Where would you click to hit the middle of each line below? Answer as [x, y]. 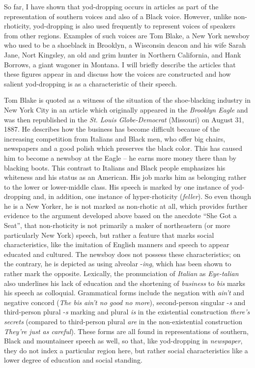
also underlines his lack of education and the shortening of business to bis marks [125, 283]
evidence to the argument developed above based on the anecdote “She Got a [120, 215]
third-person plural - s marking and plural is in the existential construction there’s [127, 312]
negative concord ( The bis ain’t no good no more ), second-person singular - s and [125, 302]
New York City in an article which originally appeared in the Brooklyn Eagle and [126, 109]
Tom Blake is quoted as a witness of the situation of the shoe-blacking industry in [127, 100]
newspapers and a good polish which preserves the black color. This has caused [123, 148]
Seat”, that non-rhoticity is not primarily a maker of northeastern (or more [117, 225]
